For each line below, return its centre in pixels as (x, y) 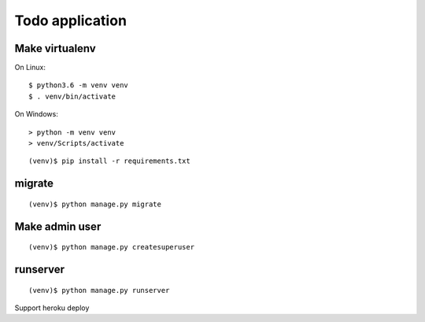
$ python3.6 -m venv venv (79, 85)
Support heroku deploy (52, 308)
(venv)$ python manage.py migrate (95, 204)
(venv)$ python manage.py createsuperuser (112, 247)
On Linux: (30, 68)
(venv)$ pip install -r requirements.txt (109, 161)
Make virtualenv (55, 48)
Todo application (71, 20)
